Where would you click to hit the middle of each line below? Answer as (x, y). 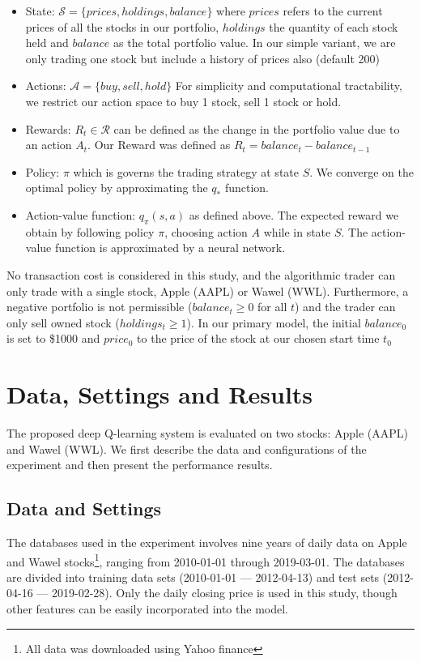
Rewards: (48, 128)
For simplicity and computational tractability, (289, 85)
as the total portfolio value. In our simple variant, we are (255, 43)
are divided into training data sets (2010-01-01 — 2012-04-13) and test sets (193, 577)
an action (49, 145)
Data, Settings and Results (160, 394)
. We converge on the (362, 171)
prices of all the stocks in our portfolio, (122, 26)
